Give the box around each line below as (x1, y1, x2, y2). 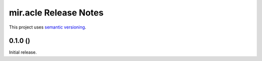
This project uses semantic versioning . (9, 24, 86, 30)
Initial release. (9, 49, 37, 55)
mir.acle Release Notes (9, 7, 104, 18)
